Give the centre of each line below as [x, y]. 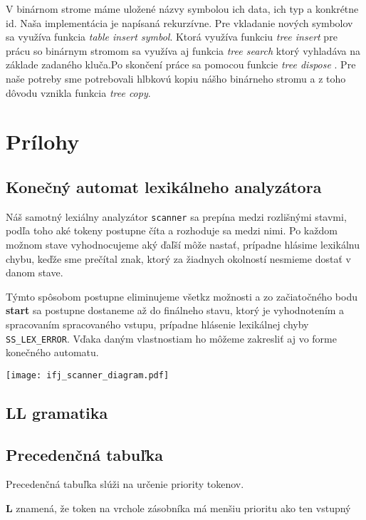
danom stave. [35, 272]
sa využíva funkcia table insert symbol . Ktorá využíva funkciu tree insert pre [172, 37]
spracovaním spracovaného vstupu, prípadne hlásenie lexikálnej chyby [157, 324]
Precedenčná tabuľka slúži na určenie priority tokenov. [125, 484]
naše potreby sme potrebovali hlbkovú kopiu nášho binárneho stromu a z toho [176, 78]
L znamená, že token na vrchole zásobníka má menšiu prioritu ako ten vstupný [178, 508]
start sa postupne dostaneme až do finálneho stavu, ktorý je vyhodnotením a [175, 310]
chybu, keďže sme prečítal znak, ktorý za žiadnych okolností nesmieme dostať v [178, 258]
